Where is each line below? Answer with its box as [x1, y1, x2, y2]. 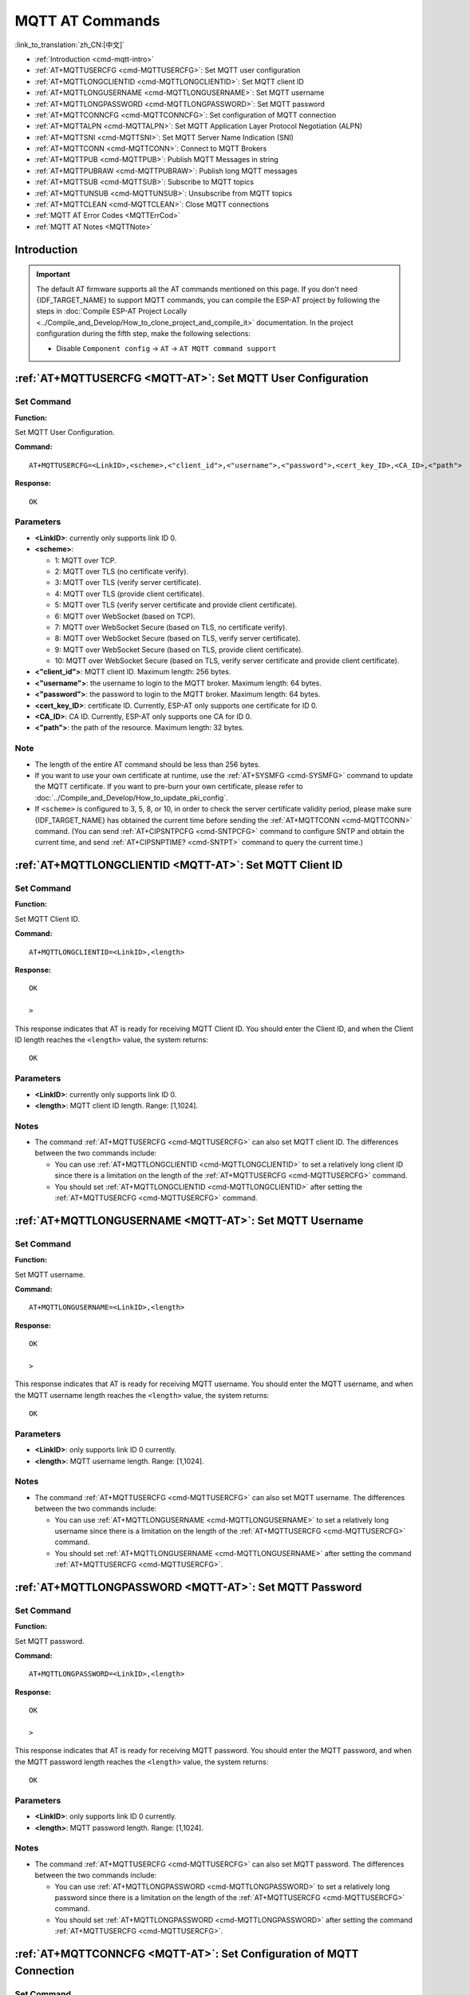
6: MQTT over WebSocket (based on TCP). [54, 611, 196, 621]
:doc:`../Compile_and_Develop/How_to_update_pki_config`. [34, 792, 228, 802]
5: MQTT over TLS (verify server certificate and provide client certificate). [54, 600, 298, 610]
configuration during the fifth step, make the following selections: [36, 329, 251, 338]
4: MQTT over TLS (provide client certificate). [54, 589, 205, 598]
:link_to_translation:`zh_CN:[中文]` [14, 40, 125, 49]
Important [36, 270, 71, 279]
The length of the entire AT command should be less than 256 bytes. [34, 759, 261, 769]
